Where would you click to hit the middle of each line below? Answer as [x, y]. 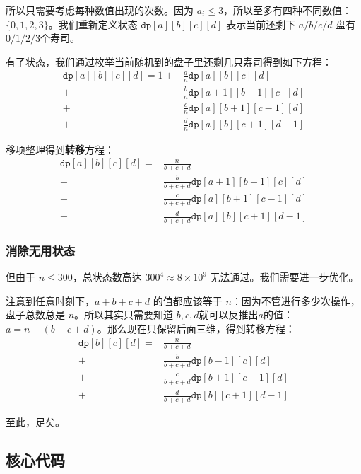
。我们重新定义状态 [93, 24]
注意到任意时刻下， [50, 300]
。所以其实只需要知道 [124, 314]
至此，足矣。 [35, 421]
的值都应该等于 [188, 300]
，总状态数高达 [107, 277]
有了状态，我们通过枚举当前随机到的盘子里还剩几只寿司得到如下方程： [169, 61]
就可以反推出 [229, 314]
